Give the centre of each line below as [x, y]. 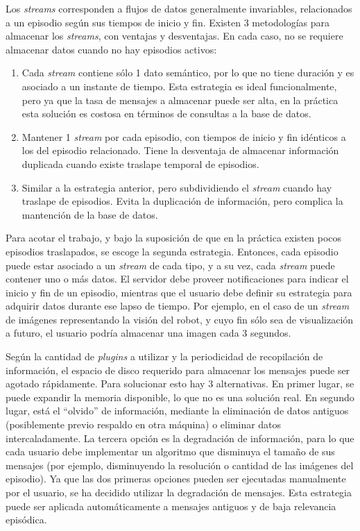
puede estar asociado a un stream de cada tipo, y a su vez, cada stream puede [170, 265]
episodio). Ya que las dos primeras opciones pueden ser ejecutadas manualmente [176, 479]
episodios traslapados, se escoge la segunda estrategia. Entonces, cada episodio [172, 251]
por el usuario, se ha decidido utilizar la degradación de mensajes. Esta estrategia [179, 492]
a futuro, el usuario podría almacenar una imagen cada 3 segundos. [148, 333]
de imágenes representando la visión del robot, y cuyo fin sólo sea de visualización [180, 319]
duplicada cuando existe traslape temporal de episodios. [140, 163]
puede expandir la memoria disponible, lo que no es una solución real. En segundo [180, 397]
